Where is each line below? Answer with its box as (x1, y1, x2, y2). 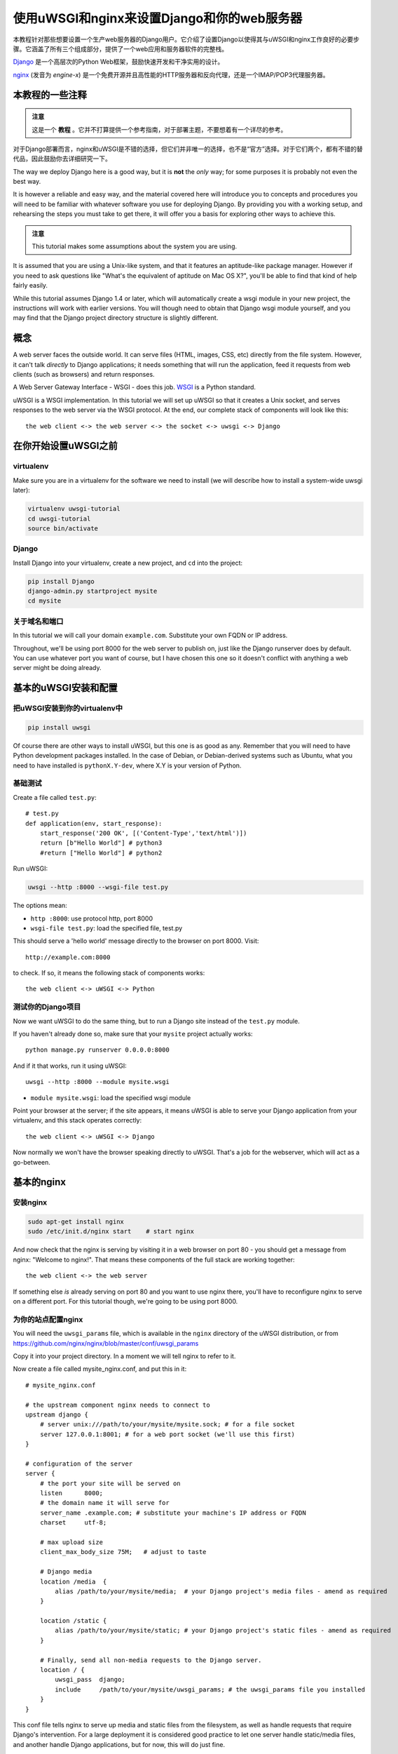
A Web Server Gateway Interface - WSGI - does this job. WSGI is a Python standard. (13, 383, 256, 391)
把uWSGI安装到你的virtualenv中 (13, 704, 123, 714)
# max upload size (39, 1538, 104, 1546)
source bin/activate (27, 524, 98, 533)
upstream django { (25, 1410, 89, 1419)
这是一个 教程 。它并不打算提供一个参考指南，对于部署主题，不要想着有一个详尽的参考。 (32, 125, 287, 133)
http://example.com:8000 (25, 953, 111, 961)
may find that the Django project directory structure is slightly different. (13, 314, 219, 322)
